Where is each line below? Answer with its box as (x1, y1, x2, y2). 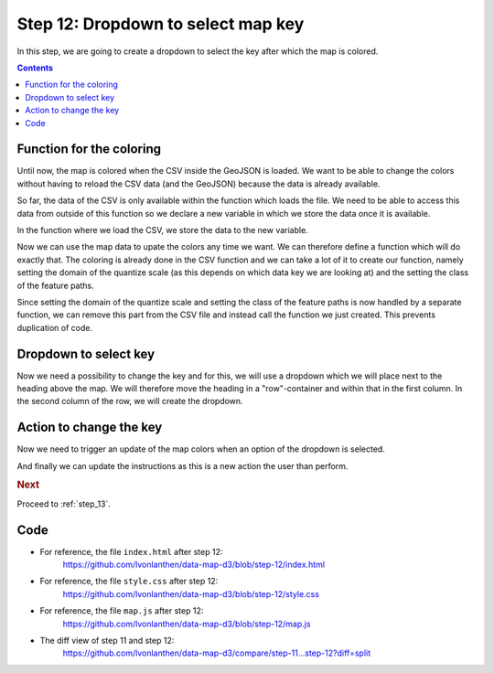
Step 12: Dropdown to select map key (16, 14, 305, 34)
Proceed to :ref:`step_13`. (16, 498, 112, 509)
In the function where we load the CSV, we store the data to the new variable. (16, 224, 308, 235)
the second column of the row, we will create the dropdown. (16, 396, 243, 407)
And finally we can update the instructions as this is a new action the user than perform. (16, 460, 349, 471)
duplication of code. (16, 322, 93, 333)
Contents (16, 62, 54, 73)
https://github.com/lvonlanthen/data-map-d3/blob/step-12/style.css (62, 588, 320, 599)
